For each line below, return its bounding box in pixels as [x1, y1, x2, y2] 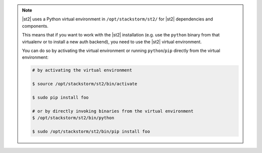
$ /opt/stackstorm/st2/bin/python [32, 115, 115, 121]
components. [22, 23, 49, 29]
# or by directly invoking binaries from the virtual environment [32, 108, 194, 114]
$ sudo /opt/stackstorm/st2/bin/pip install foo [32, 129, 150, 134]
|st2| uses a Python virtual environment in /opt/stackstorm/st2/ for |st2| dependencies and [22, 16, 213, 22]
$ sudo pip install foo [32, 95, 89, 100]
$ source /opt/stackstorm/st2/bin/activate [32, 81, 138, 87]
